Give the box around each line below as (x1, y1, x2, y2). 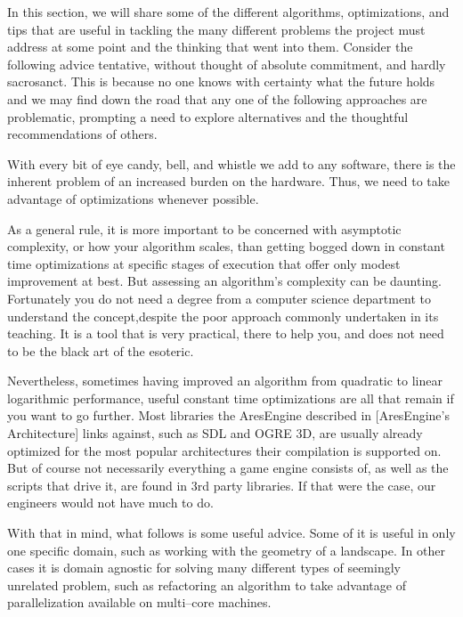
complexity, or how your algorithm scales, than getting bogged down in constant (7, 237, 445, 256)
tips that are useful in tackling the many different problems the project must (7, 20, 426, 38)
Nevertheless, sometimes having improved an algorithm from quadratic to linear (7, 371, 443, 390)
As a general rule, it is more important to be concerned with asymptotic (7, 219, 402, 238)
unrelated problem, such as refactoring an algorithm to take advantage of (7, 575, 406, 594)
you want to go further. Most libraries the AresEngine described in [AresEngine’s (7, 406, 450, 425)
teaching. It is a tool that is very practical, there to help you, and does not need (7, 324, 444, 343)
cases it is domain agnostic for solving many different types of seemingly (7, 558, 401, 577)
